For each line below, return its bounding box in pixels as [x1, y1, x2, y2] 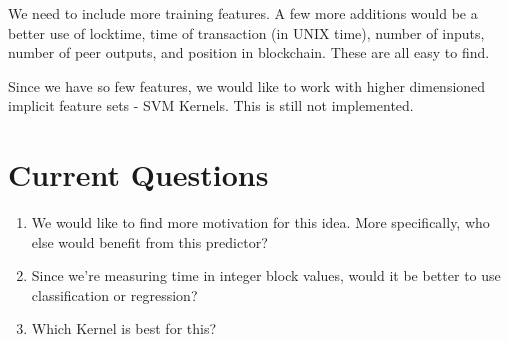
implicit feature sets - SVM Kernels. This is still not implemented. [8, 95, 414, 116]
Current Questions [8, 154, 269, 195]
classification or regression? [31, 284, 198, 305]
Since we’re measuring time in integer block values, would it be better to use [31, 265, 501, 286]
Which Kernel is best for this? [31, 318, 217, 339]
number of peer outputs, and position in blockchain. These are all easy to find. [8, 42, 490, 63]
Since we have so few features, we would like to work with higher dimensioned [8, 75, 486, 96]
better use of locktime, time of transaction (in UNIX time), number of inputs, [8, 22, 485, 43]
